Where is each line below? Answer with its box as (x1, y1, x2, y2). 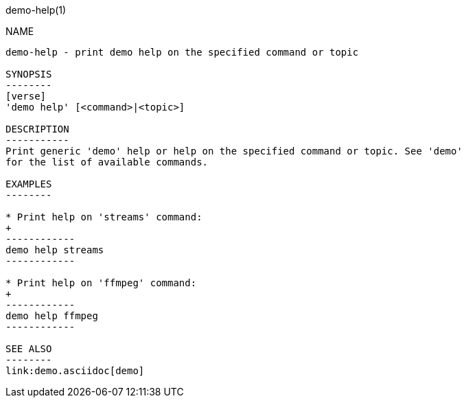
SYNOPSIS (5, 69, 52, 80)
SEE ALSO (5, 343, 52, 354)
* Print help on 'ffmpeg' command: (5, 277, 197, 288)
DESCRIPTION (5, 124, 69, 135)
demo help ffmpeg (5, 310, 98, 321)
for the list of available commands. (5, 157, 209, 168)
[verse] (5, 91, 47, 102)
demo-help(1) (5, 4, 67, 16)
